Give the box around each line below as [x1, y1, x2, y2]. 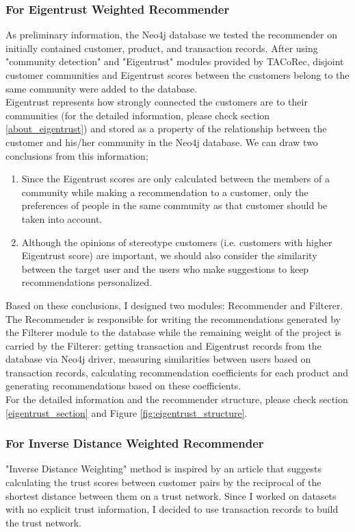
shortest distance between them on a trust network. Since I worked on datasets [5, 488, 337, 503]
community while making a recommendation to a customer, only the [21, 184, 308, 199]
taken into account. [21, 211, 103, 226]
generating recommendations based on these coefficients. [5, 378, 241, 393]
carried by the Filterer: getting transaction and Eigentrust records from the [5, 338, 321, 352]
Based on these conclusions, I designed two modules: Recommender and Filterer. [5, 298, 343, 312]
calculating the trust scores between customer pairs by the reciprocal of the [5, 475, 321, 489]
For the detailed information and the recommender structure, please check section [5, 392, 348, 407]
